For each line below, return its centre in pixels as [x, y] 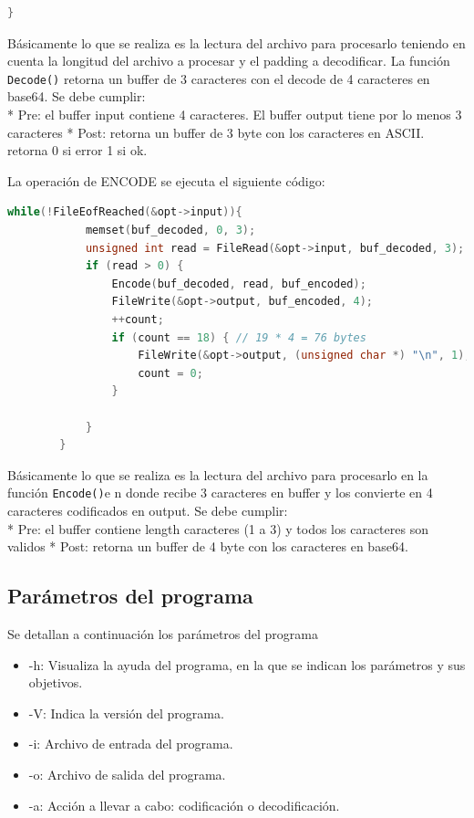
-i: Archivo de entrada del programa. [131, 744]
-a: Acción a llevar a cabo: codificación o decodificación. [184, 805]
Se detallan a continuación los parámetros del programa [163, 633]
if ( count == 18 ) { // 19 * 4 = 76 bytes [239, 337]
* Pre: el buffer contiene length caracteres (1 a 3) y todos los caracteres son [218, 528]
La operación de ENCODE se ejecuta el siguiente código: [166, 180]
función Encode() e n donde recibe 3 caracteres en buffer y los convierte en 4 [220, 493]
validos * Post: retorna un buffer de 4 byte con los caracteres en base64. [208, 546]
